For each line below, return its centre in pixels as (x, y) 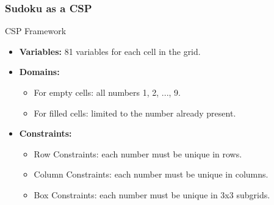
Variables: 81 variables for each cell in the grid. (110, 51)
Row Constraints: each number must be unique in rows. (138, 153)
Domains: (39, 72)
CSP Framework (36, 31)
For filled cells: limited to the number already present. (135, 113)
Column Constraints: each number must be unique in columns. (151, 174)
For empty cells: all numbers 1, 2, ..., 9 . (107, 92)
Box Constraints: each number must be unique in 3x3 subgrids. (152, 194)
